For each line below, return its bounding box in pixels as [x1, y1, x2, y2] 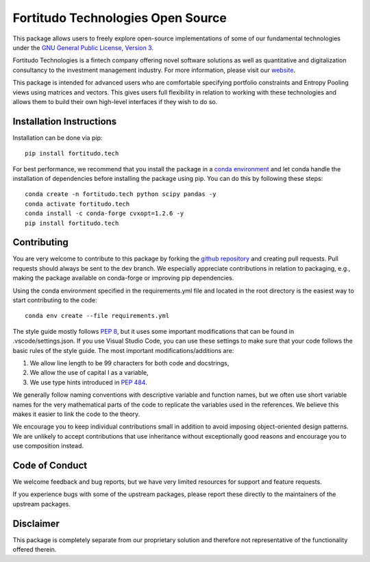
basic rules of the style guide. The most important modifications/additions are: [12, 346, 234, 354]
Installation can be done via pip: [12, 134, 103, 142]
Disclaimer [12, 517, 60, 529]
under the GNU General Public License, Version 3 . [12, 43, 154, 51]
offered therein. [12, 546, 57, 554]
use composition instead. [12, 442, 84, 450]
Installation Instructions [12, 115, 117, 127]
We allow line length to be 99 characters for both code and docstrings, [29, 358, 230, 367]
